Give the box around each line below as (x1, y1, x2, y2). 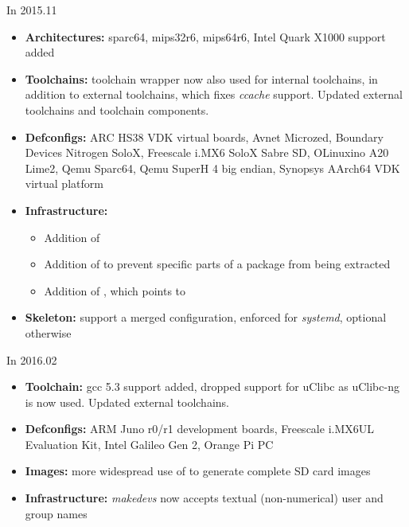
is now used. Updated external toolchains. (25, 393, 229, 410)
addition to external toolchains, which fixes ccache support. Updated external (25, 86, 403, 103)
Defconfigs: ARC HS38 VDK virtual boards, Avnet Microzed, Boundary (25, 128, 384, 145)
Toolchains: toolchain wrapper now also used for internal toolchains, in (25, 70, 378, 87)
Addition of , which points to (44, 282, 186, 299)
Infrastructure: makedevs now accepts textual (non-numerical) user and (25, 490, 384, 506)
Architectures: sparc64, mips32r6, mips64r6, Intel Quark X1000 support (25, 28, 386, 45)
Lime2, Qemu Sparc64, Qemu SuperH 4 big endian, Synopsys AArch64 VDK (25, 159, 400, 176)
